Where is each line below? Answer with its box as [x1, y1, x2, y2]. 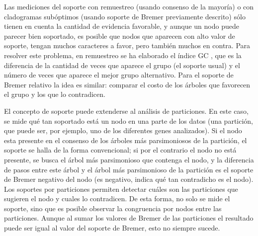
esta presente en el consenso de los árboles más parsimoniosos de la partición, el [4, 135, 247, 145]
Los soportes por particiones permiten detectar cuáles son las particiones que [4, 183, 238, 194]
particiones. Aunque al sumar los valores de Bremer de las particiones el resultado [4, 213, 254, 223]
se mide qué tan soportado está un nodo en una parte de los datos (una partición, [4, 115, 254, 126]
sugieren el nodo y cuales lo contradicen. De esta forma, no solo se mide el [4, 193, 230, 204]
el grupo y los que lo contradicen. [4, 89, 105, 99]
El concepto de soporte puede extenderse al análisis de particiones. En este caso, [4, 105, 249, 116]
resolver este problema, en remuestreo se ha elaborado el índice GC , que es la [4, 50, 242, 60]
